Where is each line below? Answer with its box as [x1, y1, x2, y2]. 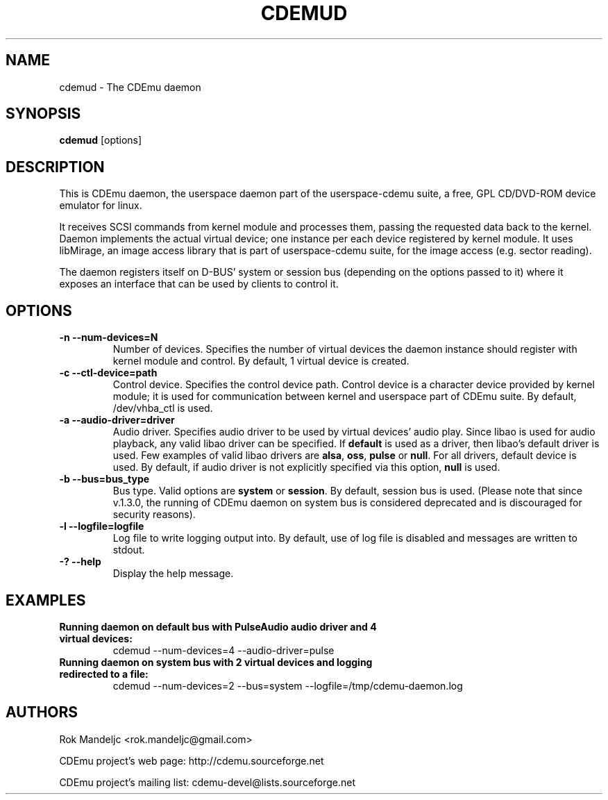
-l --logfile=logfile [59, 520, 144, 533]
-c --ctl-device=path [59, 367, 158, 379]
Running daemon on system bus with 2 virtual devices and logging [59, 656, 373, 668]
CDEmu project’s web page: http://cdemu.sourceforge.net [59, 754, 324, 767]
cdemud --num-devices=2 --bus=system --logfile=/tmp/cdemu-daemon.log [112, 679, 463, 692]
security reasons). [112, 508, 196, 521]
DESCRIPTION [6, 158, 105, 176]
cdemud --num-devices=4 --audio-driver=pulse [112, 644, 335, 656]
